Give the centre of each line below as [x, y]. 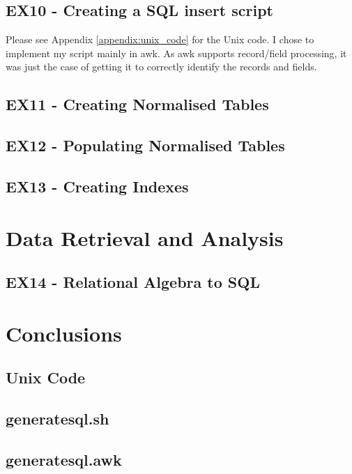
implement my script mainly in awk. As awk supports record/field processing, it [176, 53]
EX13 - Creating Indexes [97, 186]
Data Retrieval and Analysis [145, 237]
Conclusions [64, 333]
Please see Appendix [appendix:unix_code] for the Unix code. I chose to [160, 39]
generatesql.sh [58, 419]
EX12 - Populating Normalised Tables [145, 145]
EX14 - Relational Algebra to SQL [133, 282]
